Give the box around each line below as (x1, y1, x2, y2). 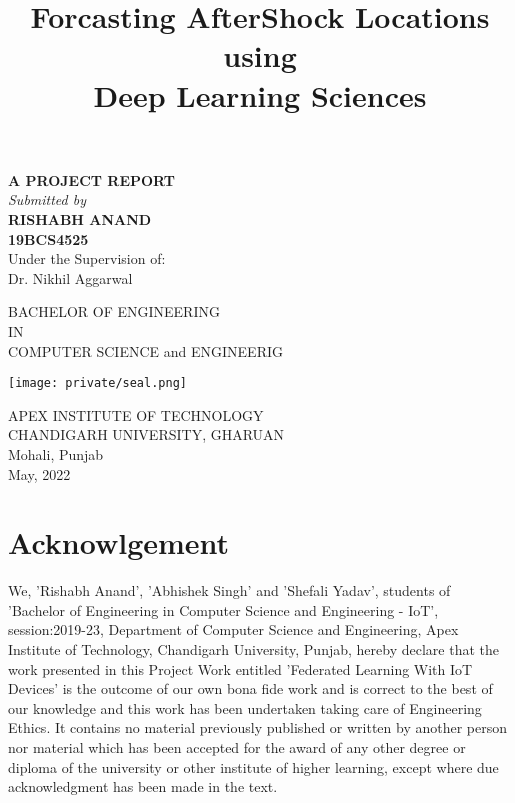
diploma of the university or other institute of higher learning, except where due (8, 756, 499, 777)
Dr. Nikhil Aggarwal (8, 267, 133, 288)
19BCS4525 (8, 228, 89, 249)
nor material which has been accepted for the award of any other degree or (8, 737, 466, 757)
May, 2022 (8, 463, 71, 484)
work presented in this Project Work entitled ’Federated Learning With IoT (8, 658, 473, 679)
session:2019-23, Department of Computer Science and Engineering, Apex (8, 619, 459, 640)
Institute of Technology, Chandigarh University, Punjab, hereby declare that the (8, 639, 499, 660)
